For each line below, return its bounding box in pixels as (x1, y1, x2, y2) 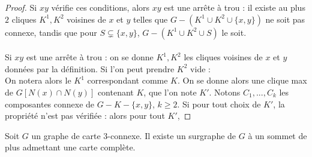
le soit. (221, 26, 247, 38)
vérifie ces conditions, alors (51, 1, 150, 13)
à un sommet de (248, 129, 307, 141)
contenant (97, 85, 134, 98)
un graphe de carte (31, 129, 101, 141)
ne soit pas (265, 13, 305, 25)
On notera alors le (5, 74, 71, 87)
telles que (133, 13, 168, 25)
